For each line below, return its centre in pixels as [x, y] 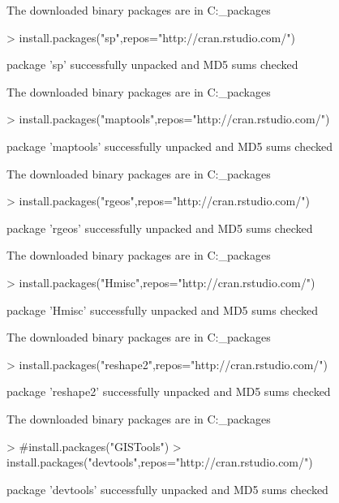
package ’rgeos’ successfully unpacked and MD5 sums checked [160, 228]
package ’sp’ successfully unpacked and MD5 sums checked [152, 64]
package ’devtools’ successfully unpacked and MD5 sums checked [167, 489]
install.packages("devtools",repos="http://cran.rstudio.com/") [160, 462]
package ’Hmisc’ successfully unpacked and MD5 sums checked [163, 310]
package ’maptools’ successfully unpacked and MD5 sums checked [169, 146]
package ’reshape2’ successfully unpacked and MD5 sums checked [169, 391]
